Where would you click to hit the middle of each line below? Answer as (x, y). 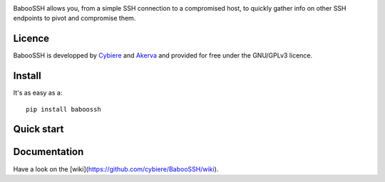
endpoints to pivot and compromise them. (75, 18)
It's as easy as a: (38, 93)
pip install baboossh (63, 109)
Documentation (48, 152)
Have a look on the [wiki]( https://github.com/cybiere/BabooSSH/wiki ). (116, 169)
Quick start (38, 129)
